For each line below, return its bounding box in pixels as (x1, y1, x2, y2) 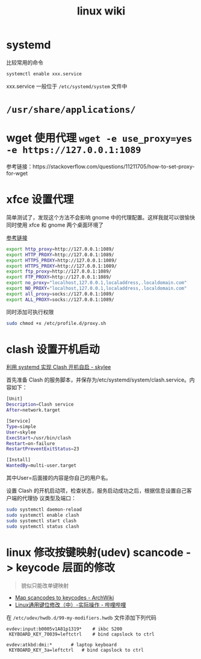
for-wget (6, 169, 28, 177)
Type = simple (6, 423, 36, 429)
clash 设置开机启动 (6, 342, 100, 356)
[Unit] (6, 396, 23, 402)
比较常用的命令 (6, 58, 43, 66)
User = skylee (6, 429, 36, 435)
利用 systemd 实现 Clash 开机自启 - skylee (6, 364, 111, 371)
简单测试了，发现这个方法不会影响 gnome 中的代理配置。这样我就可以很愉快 (6, 213, 196, 221)
